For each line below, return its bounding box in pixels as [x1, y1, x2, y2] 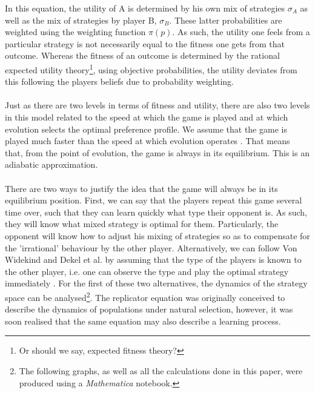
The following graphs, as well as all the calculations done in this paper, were [19, 364, 303, 377]
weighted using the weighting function [5, 25, 146, 38]
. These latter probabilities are [169, 13, 282, 26]
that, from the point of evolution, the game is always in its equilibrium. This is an [5, 146, 310, 159]
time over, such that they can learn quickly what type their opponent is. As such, [5, 205, 307, 218]
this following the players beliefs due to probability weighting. [5, 75, 234, 88]
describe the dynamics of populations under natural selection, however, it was [5, 303, 293, 315]
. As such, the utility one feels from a [172, 25, 310, 38]
